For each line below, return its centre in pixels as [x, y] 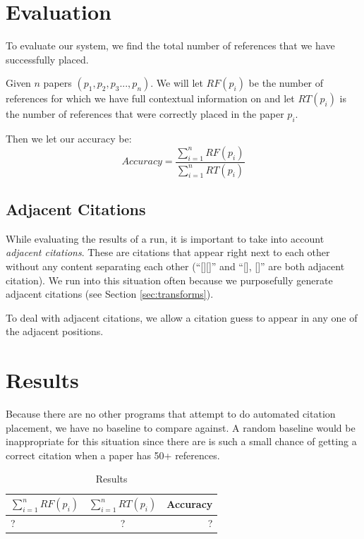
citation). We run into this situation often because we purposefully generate [169, 280]
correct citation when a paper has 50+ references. [113, 455]
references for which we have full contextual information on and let [150, 98]
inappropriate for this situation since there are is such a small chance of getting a [181, 441]
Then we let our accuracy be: [69, 139]
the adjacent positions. [55, 331]
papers [57, 83]
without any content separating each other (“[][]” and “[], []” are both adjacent [175, 266]
